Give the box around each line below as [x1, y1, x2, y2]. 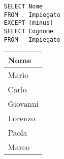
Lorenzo [8, 112, 35, 124]
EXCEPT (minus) [4, 19, 54, 27]
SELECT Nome [4, 3, 43, 10]
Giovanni [8, 98, 39, 110]
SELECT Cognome [4, 27, 54, 35]
